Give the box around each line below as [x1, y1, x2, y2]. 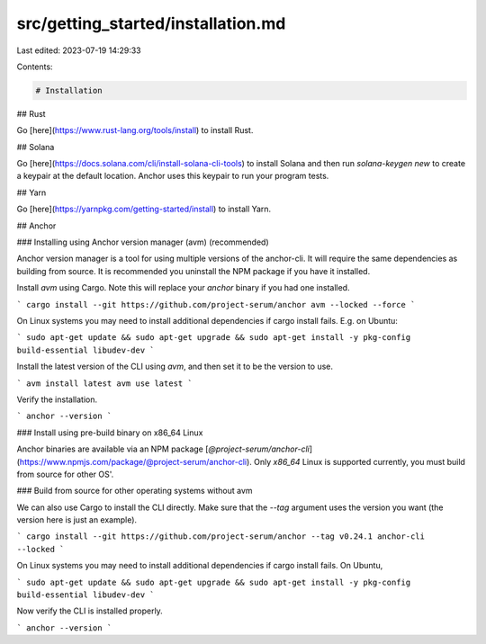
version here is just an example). [16, 514, 138, 525]
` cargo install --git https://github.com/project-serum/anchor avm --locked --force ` [16, 300, 416, 309]
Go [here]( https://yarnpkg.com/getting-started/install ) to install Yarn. [16, 203, 272, 215]
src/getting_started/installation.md [16, 13, 286, 33]
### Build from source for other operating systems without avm [16, 486, 253, 496]
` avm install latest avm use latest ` [16, 378, 193, 389]
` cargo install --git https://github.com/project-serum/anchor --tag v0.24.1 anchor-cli [16, 532, 425, 541]
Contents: [16, 61, 53, 72]
